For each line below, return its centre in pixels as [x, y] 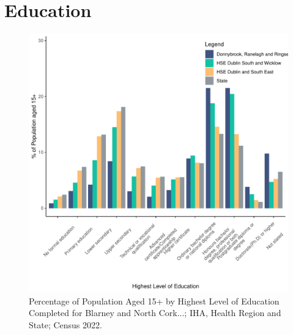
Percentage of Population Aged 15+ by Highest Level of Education [154, 301]
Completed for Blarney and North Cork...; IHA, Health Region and [155, 313]
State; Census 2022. [65, 324]
